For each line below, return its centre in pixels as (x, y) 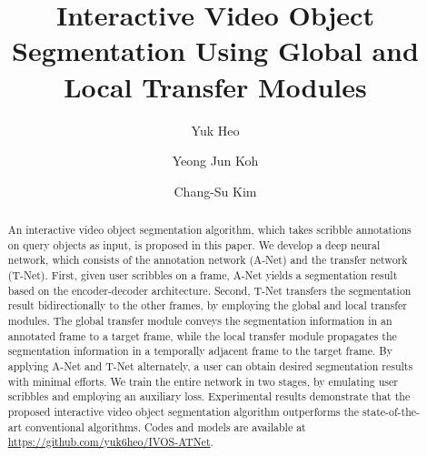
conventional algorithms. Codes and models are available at (165, 426)
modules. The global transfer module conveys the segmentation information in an (200, 321)
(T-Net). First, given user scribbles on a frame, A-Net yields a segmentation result (203, 275)
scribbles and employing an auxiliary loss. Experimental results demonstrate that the (209, 396)
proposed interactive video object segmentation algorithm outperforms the (183, 411)
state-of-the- (391, 411)
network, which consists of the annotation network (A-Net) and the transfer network (208, 260)
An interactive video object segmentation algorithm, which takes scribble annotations (209, 230)
